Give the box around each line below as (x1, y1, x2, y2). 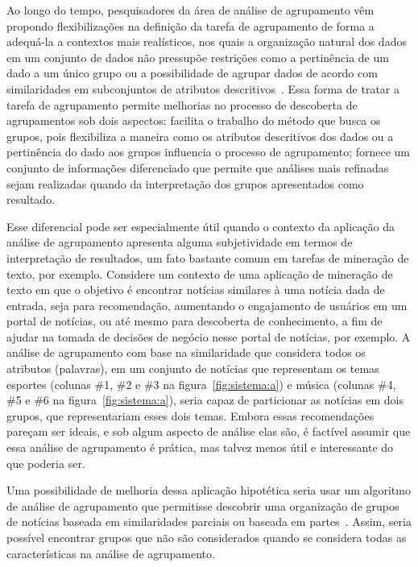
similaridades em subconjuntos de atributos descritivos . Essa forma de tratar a (6, 80, 400, 97)
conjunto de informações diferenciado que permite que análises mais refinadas (6, 159, 389, 176)
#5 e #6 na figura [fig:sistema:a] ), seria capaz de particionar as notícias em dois (6, 391, 404, 408)
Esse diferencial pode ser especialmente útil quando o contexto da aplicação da (6, 217, 395, 234)
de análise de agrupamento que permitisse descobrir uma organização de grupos (6, 497, 399, 514)
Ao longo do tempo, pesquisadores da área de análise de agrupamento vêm (6, 2, 375, 18)
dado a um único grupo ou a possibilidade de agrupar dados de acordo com (6, 64, 378, 81)
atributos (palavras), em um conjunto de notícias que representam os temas (6, 360, 379, 377)
